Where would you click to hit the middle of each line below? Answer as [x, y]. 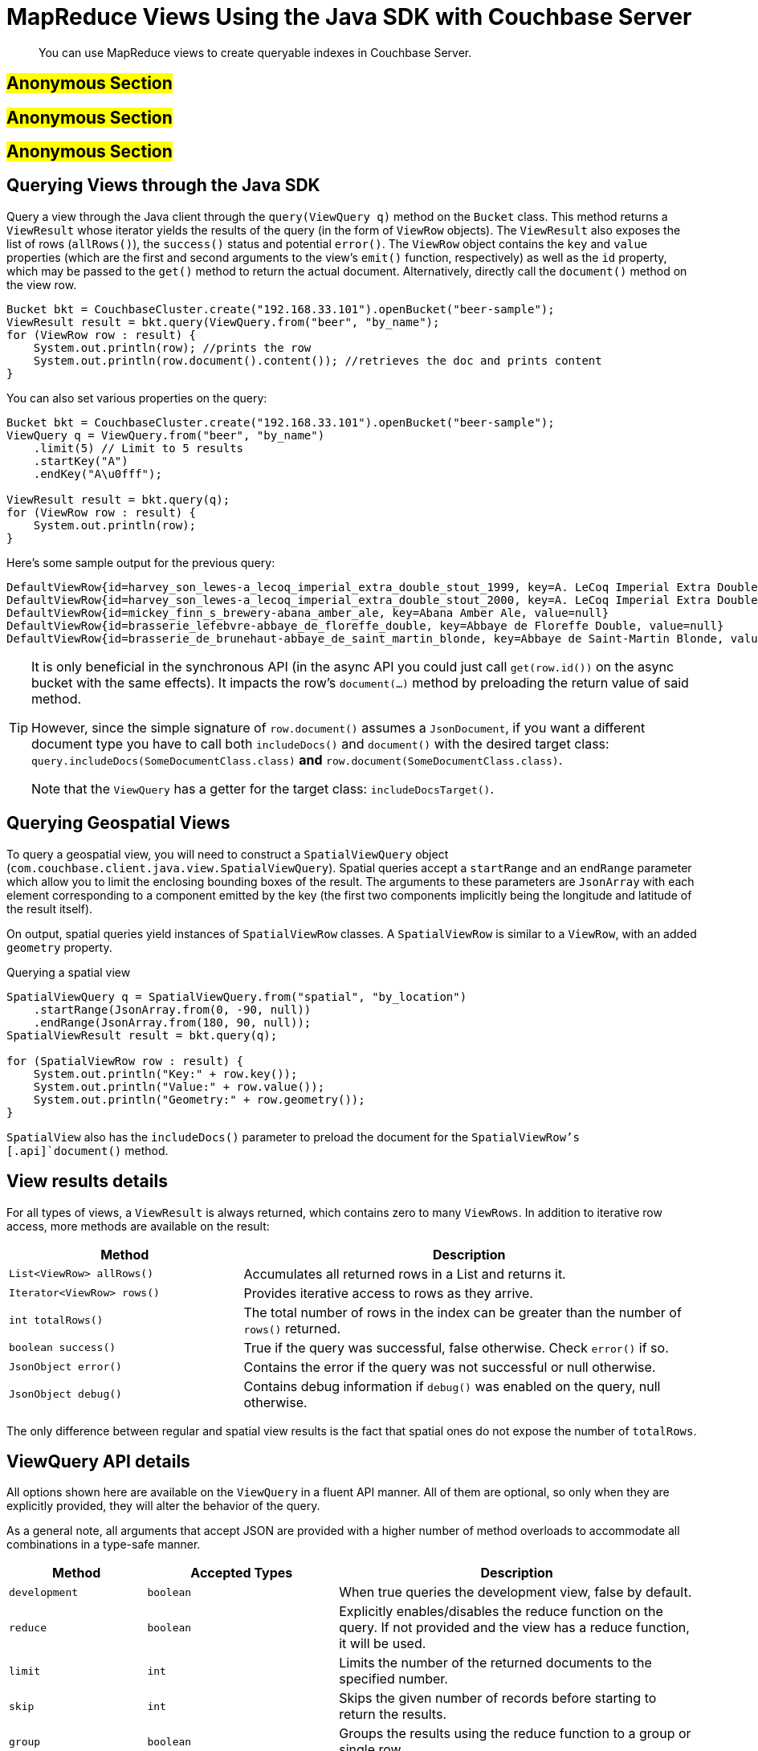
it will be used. [383, 1644]
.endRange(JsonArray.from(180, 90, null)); [172, 1022]
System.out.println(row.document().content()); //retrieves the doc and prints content [318, 360]
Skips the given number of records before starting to [498, 1698]
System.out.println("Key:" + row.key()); [165, 1073]
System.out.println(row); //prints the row [172, 347]
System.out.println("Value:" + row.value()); [179, 1086]
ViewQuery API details [98, 1461]
